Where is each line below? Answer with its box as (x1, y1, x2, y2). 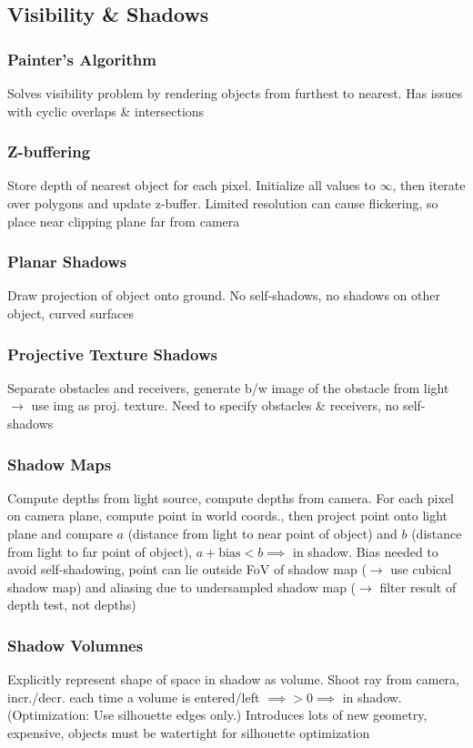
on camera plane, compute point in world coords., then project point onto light (7, 506, 448, 525)
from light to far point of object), (7, 541, 193, 561)
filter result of (379, 577, 457, 596)
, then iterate (392, 176, 466, 195)
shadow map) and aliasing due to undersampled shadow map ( (7, 577, 357, 596)
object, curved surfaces (7, 304, 135, 322)
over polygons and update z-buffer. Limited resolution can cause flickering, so (7, 194, 438, 212)
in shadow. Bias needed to (292, 541, 438, 561)
